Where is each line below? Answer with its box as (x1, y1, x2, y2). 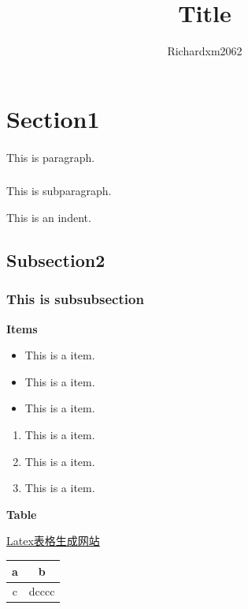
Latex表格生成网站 (6, 532, 100, 549)
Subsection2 (6, 248, 105, 273)
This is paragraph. (6, 148, 95, 165)
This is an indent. (6, 209, 91, 226)
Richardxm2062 (167, 43, 242, 59)
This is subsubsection (6, 289, 144, 309)
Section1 (6, 102, 100, 134)
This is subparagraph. (6, 182, 112, 199)
